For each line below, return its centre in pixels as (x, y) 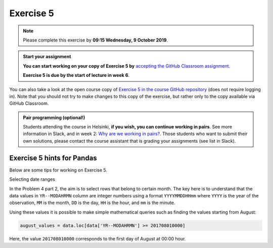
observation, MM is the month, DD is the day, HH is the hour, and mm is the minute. (92, 203)
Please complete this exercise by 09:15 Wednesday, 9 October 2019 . (96, 40)
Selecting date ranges (32, 179)
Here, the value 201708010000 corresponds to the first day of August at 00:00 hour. (98, 238)
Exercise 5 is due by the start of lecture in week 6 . (76, 75)
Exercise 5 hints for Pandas (53, 158)
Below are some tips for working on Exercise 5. (58, 170)
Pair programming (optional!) (54, 117)
